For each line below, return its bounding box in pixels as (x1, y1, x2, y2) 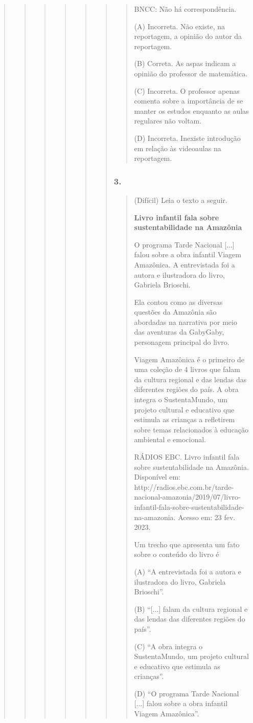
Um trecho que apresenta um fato (134, 539, 240, 549)
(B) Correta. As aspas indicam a (134, 58, 236, 69)
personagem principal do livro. (134, 337, 229, 347)
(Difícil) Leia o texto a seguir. (134, 194, 227, 205)
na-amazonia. (134, 511, 176, 522)
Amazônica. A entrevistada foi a (134, 259, 235, 270)
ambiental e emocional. (134, 434, 206, 445)
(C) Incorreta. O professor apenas (134, 85, 240, 96)
